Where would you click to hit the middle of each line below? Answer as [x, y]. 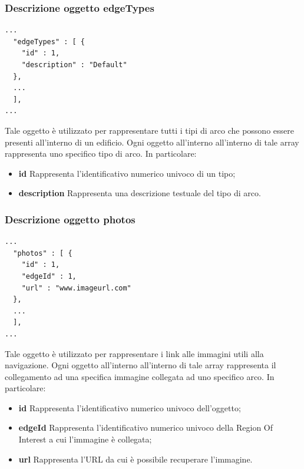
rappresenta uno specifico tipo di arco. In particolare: [101, 153]
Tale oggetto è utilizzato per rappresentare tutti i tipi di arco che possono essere [149, 130]
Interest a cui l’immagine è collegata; [85, 439]
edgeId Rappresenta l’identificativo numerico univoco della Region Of [146, 427]
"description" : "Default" [74, 65]
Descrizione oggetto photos [70, 219]
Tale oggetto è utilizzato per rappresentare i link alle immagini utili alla [134, 353]
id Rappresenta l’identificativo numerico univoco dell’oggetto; [130, 407]
